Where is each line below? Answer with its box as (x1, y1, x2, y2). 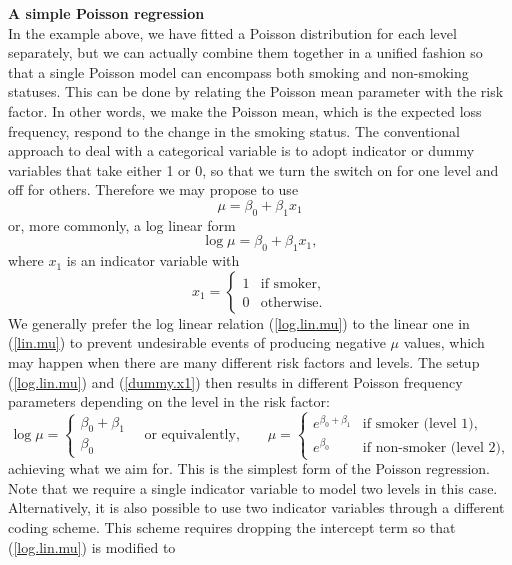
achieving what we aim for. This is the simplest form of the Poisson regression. (8, 458, 490, 479)
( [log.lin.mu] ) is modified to (8, 536, 176, 557)
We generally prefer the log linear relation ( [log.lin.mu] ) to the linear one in (8, 312, 470, 333)
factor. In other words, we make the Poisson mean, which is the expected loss (8, 100, 482, 121)
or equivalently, (144, 427, 240, 442)
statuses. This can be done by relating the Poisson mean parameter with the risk (8, 81, 504, 102)
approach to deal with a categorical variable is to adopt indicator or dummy (8, 140, 475, 161)
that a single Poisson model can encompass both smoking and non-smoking (8, 61, 469, 82)
